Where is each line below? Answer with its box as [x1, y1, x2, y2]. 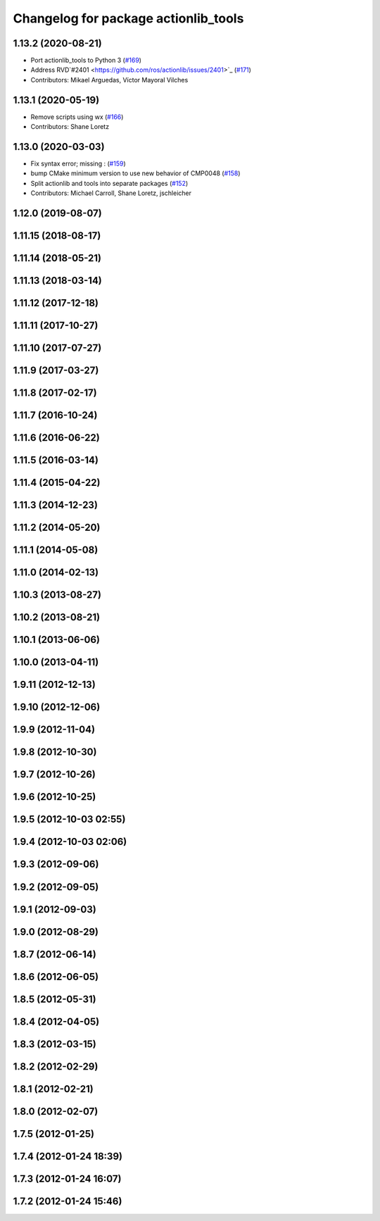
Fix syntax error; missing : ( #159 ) [30, 159, 126, 168]
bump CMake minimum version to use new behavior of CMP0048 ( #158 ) [30, 169, 241, 177]
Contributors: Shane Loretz [30, 123, 109, 131]
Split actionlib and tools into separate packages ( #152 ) [30, 179, 189, 187]
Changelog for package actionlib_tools [13, 11, 244, 26]
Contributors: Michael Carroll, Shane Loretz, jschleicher [30, 189, 192, 197]
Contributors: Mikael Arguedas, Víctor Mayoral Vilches [30, 75, 189, 84]
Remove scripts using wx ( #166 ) [30, 113, 124, 121]
